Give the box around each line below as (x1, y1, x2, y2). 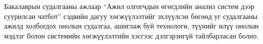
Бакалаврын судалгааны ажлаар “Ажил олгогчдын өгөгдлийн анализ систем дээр (4, 1, 255, 11)
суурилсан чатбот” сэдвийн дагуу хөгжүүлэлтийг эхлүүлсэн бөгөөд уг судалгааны (4, 10, 258, 21)
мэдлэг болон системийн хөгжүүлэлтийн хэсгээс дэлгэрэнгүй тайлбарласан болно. (4, 30, 259, 40)
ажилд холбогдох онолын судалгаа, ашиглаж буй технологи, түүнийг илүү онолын (4, 20, 259, 31)
